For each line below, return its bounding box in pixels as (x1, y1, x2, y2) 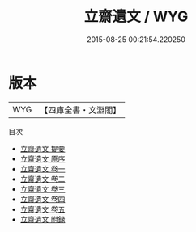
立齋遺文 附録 (19, 214, 66, 224)
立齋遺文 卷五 (19, 204, 66, 214)
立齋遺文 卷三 (19, 183, 66, 194)
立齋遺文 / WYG (83, 7, 189, 26)
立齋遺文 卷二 (19, 174, 66, 183)
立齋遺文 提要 (19, 143, 66, 154)
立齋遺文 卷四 (19, 194, 66, 204)
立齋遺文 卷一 (19, 163, 66, 174)
